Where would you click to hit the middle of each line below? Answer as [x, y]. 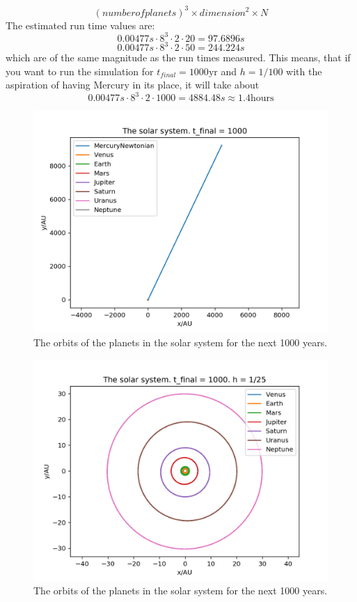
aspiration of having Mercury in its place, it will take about [133, 85]
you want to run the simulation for [80, 71]
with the [304, 71]
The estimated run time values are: [80, 25]
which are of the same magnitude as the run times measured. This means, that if [178, 57]
